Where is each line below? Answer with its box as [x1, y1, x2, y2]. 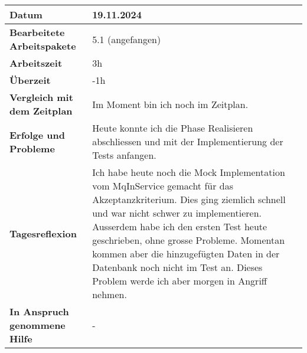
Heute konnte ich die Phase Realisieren [92, 121, 253, 135]
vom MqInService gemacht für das [92, 179, 233, 192]
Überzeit [9, 73, 51, 87]
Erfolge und [9, 128, 66, 142]
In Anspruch [9, 305, 69, 318]
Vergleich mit [9, 90, 73, 104]
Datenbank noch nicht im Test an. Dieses [92, 260, 263, 274]
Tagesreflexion [9, 226, 77, 240]
